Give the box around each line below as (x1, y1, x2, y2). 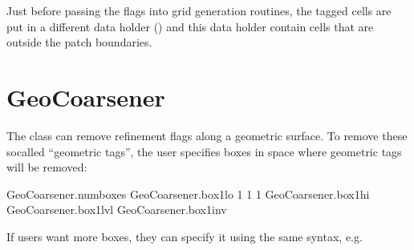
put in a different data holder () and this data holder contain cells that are (6, 18, 374, 34)
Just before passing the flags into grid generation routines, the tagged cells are (6, 2, 392, 18)
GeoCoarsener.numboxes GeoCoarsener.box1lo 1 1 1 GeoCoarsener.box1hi (6, 185, 370, 202)
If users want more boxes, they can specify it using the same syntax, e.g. (6, 228, 363, 244)
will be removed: (6, 159, 87, 175)
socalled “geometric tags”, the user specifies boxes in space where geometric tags (6, 143, 402, 159)
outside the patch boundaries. (6, 34, 152, 50)
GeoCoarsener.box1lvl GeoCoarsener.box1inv (6, 201, 227, 218)
